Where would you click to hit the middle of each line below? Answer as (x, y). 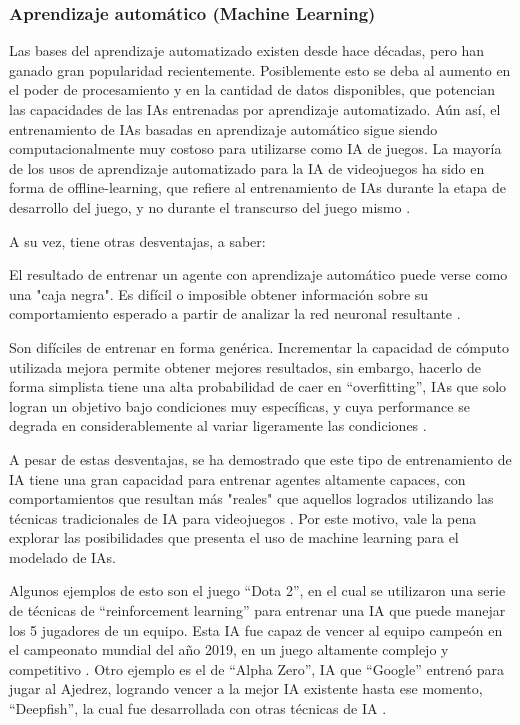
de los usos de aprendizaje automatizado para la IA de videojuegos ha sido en (247, 167)
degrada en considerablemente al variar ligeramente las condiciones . (218, 425)
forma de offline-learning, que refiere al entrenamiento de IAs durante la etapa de (257, 187)
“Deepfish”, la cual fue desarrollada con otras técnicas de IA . (198, 708)
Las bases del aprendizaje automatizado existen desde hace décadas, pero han (247, 50)
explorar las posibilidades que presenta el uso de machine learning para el (234, 537)
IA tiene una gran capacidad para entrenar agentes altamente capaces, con (237, 478)
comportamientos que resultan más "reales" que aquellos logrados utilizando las (251, 498)
